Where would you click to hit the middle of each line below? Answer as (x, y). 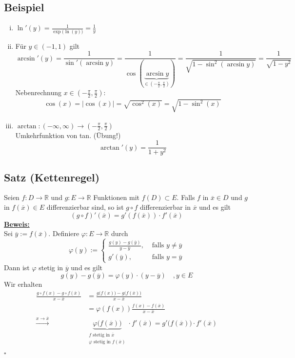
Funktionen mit (116, 197)
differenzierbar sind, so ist (85, 207)
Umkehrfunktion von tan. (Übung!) (68, 135)
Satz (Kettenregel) (52, 177)
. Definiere (64, 233)
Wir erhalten (23, 284)
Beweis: (17, 224)
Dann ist (17, 267)
